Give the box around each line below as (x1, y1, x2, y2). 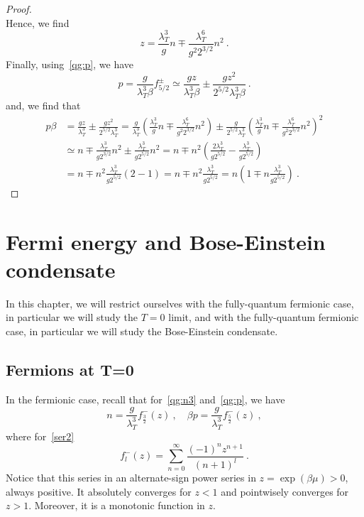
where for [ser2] (6, 428, 75, 443)
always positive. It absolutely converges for (6, 484, 192, 499)
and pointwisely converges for (221, 484, 349, 499)
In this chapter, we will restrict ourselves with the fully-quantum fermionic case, (6, 295, 354, 310)
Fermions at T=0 (6, 359, 134, 381)
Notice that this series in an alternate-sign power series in (6, 470, 256, 485)
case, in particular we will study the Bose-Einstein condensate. (6, 324, 278, 339)
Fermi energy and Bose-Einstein (6, 227, 326, 256)
